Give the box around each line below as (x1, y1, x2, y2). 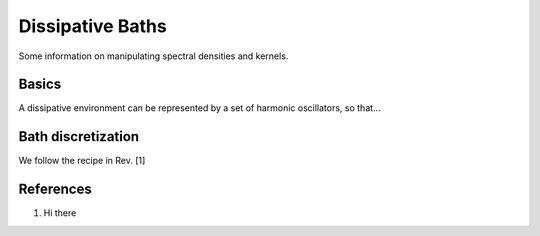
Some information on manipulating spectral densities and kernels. (18, 50, 289, 62)
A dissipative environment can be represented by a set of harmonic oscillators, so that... (18, 102, 381, 114)
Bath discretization (18, 128, 140, 145)
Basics (18, 76, 62, 93)
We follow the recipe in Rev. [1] (18, 155, 146, 167)
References (18, 181, 92, 198)
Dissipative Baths (18, 15, 167, 37)
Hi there (43, 207, 77, 219)
